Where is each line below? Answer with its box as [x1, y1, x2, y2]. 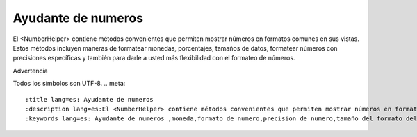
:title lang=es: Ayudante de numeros [25, 95, 154, 103]
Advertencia [13, 66, 48, 75]
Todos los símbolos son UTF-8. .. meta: [13, 80, 126, 88]
